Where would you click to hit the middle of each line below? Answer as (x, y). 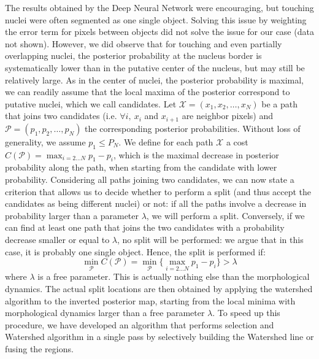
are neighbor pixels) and (227, 116)
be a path (279, 103)
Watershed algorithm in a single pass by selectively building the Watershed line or (159, 337)
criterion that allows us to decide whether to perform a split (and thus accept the (158, 191)
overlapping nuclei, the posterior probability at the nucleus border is (133, 56)
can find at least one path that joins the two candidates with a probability (145, 227)
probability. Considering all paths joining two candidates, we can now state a (150, 179)
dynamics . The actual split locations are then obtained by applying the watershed (159, 288)
